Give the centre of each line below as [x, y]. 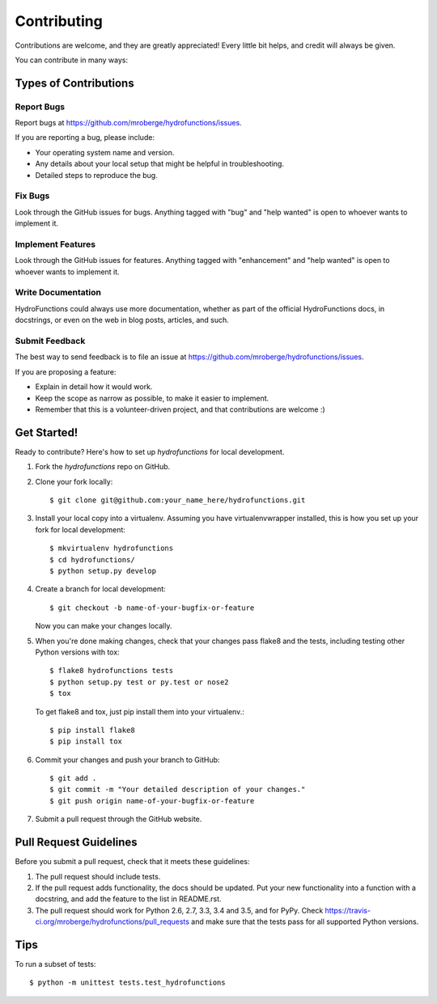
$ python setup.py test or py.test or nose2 [140, 682]
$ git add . [73, 778]
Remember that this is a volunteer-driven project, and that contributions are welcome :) [180, 409]
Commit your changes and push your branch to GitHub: [127, 760]
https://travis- [348, 910]
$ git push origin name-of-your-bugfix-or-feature [152, 801]
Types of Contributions [74, 83]
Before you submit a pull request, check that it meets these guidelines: [132, 862]
